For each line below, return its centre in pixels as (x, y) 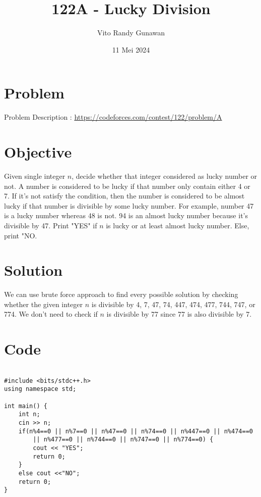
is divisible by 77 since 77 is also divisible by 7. (179, 314)
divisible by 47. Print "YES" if (51, 225)
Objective (38, 152)
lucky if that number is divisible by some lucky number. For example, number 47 (129, 205)
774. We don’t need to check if (51, 314)
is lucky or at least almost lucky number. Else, (178, 225)
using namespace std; (40, 389)
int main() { (26, 406)
